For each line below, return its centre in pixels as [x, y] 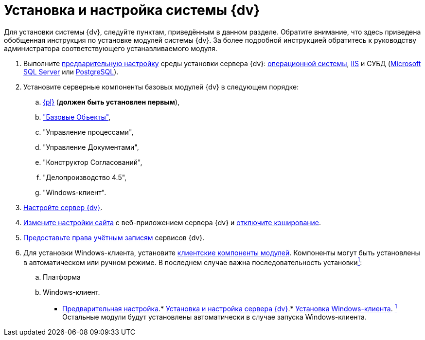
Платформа [62, 277]
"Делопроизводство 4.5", [85, 177]
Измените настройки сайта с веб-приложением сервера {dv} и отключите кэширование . [172, 222]
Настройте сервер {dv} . [63, 207]
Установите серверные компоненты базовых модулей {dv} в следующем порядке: [161, 87]
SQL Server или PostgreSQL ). [71, 72]
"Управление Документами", [91, 147]
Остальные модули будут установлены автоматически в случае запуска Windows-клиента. [214, 317]
